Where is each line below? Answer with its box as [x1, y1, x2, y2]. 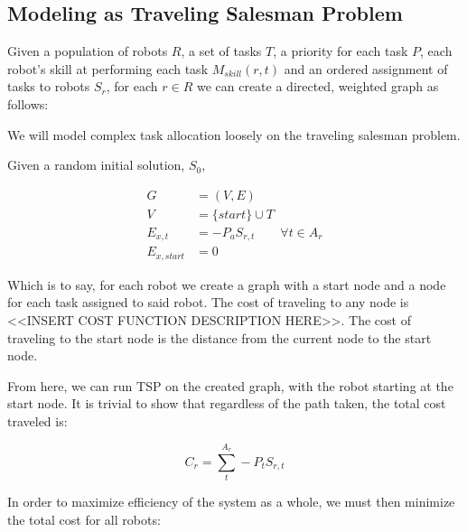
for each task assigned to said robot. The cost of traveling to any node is [7, 293, 409, 312]
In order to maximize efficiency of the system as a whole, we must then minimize [7, 492, 455, 511]
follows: [7, 94, 49, 113]
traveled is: [7, 411, 68, 430]
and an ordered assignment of [284, 59, 448, 78]
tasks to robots [7, 77, 90, 96]
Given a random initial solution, [7, 155, 185, 174]
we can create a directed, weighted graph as [196, 77, 439, 96]
